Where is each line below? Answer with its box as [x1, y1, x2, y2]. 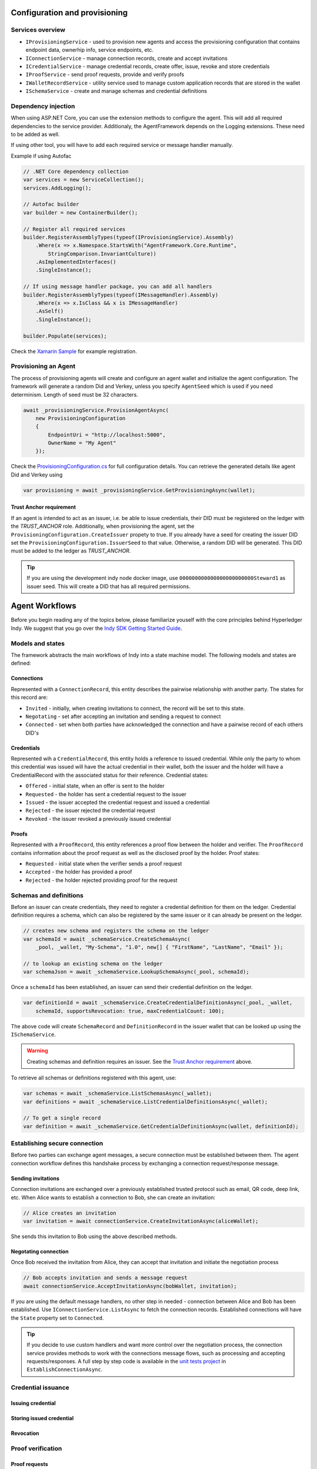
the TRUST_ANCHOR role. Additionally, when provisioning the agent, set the [11, 523, 195, 530]
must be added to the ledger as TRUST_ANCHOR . [11, 547, 131, 555]
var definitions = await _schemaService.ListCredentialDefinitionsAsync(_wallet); [23, 1098, 268, 1105]
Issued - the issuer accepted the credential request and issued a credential [25, 799, 210, 806]
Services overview [11, 26, 66, 34]
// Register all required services [23, 226, 126, 232]
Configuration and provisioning [11, 8, 128, 18]
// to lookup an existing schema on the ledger [23, 960, 163, 967]
